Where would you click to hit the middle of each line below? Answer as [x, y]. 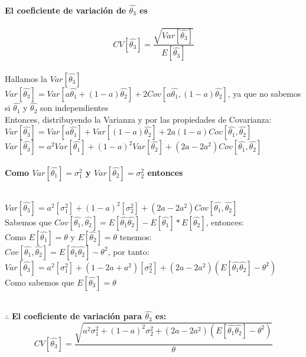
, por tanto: [128, 251]
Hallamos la [26, 79]
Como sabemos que [40, 282]
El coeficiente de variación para [77, 316]
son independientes [74, 108]
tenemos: [136, 236]
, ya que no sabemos [264, 94]
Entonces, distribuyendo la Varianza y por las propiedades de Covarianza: [138, 119]
